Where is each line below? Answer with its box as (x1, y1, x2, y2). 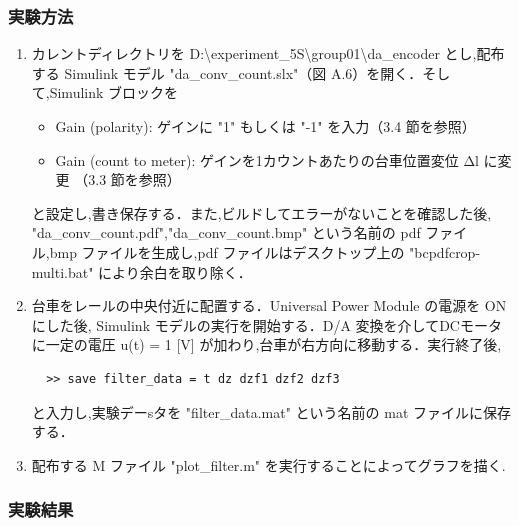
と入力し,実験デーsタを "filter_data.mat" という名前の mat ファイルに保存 (31, 401, 511, 422)
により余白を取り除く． (98, 261, 252, 282)
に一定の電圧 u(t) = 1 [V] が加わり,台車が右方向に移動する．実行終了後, (31, 334, 502, 355)
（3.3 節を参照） (74, 169, 181, 190)
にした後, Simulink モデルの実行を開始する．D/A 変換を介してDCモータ (31, 314, 502, 335)
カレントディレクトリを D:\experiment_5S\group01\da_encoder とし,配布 (31, 43, 505, 64)
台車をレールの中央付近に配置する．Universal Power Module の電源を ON (31, 295, 507, 316)
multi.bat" (31, 261, 94, 282)
